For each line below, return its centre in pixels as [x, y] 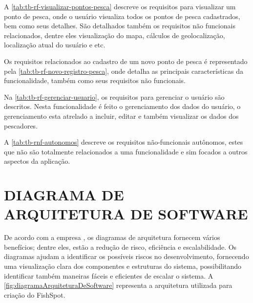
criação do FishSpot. [35, 294]
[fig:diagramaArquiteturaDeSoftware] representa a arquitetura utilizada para [118, 285]
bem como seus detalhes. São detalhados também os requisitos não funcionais [120, 26]
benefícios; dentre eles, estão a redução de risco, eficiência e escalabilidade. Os [120, 247]
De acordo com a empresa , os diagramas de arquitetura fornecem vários [112, 237]
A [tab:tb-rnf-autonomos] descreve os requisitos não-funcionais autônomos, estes [124, 142]
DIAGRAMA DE [64, 195]
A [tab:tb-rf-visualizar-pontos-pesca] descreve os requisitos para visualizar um [120, 6]
